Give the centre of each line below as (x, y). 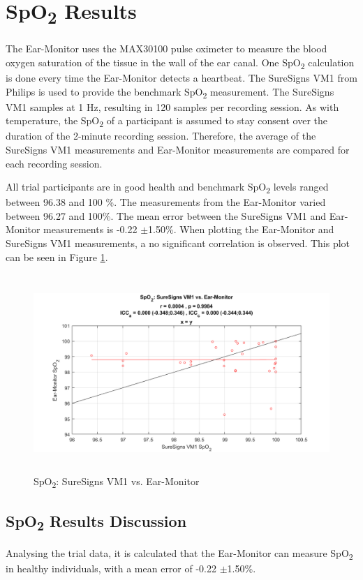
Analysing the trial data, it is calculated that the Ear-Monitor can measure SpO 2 (179, 553)
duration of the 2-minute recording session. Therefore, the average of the (161, 136)
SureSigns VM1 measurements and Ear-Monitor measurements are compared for (178, 149)
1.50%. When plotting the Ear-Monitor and (241, 229)
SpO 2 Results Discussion (96, 522)
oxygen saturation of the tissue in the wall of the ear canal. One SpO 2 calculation (180, 63)
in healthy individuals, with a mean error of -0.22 (111, 568)
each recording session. (54, 163)
